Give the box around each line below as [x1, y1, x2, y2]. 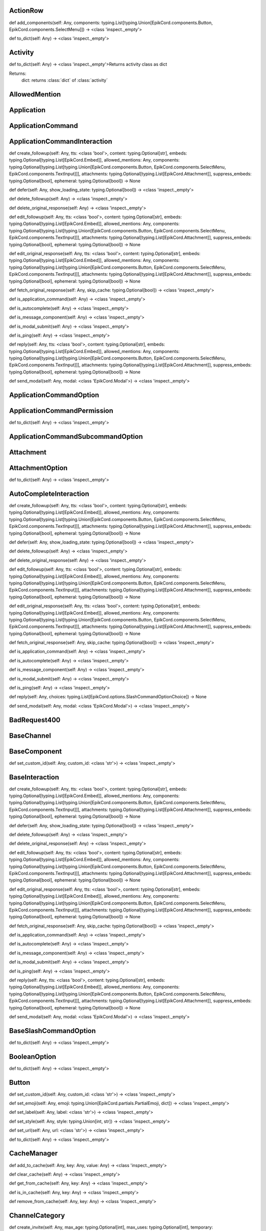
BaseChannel [9, 731, 51, 740]
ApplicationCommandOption [9, 391, 100, 399]
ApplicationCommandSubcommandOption [9, 432, 143, 441]
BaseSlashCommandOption [9, 1027, 96, 1035]
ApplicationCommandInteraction [9, 137, 112, 145]
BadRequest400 [9, 715, 61, 724]
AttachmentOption [9, 464, 68, 472]
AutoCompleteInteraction [9, 489, 90, 498]
